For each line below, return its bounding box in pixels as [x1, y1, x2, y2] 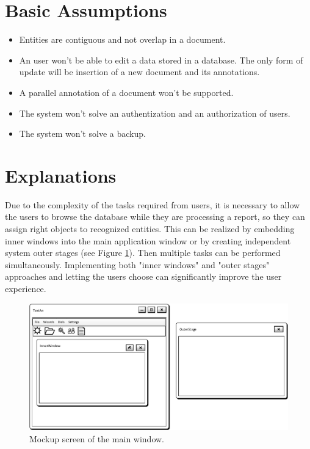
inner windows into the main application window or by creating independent [5, 234, 291, 247]
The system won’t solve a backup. [19, 127, 146, 140]
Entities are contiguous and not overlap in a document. [19, 33, 226, 46]
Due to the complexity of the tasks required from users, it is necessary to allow [5, 198, 300, 211]
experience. [5, 282, 46, 294]
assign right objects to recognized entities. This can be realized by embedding [5, 222, 295, 235]
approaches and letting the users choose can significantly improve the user [5, 270, 282, 283]
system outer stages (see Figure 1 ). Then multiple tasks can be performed [5, 246, 281, 259]
